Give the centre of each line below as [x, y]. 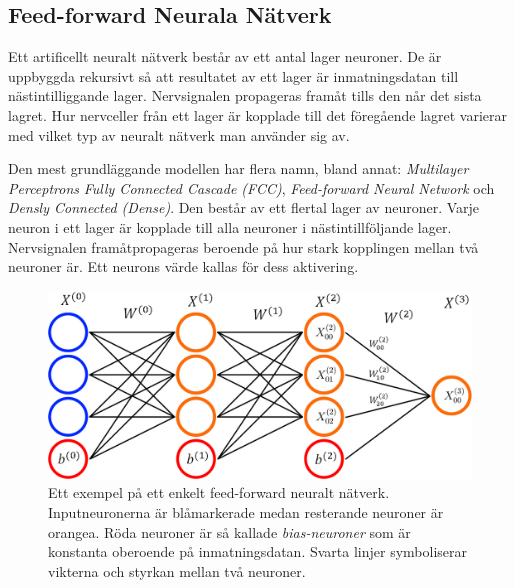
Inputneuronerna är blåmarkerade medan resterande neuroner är [246, 511]
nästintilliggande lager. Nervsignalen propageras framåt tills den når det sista [245, 95]
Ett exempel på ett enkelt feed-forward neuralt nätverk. [219, 492]
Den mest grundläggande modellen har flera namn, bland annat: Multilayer [238, 168]
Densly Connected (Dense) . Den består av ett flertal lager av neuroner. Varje [244, 207]
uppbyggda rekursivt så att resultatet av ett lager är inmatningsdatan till [233, 75]
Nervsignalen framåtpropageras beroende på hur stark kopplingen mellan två [243, 246]
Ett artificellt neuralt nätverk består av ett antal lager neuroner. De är [225, 56]
